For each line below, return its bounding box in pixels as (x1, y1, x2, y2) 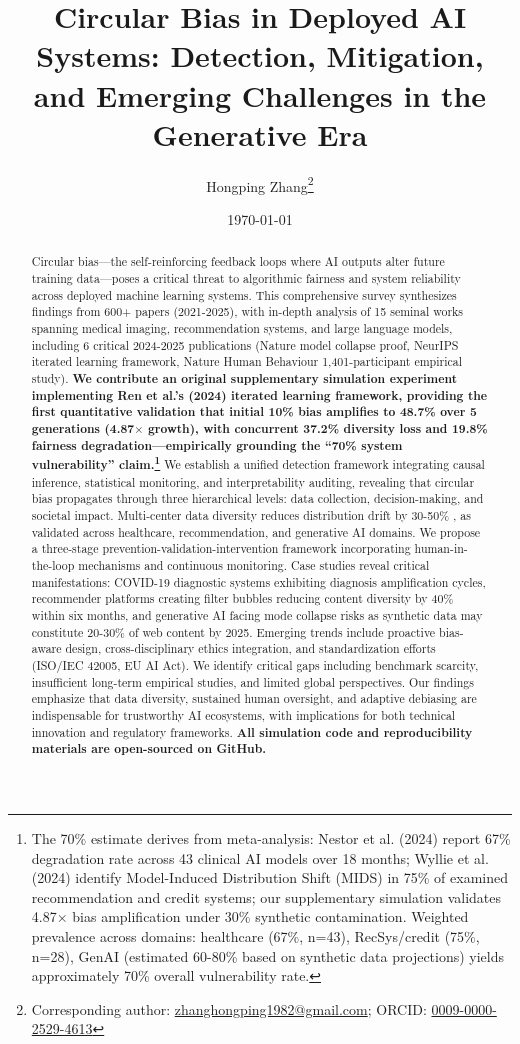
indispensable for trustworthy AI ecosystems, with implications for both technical (31, 707, 456, 724)
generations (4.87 (31, 419, 135, 437)
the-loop (31, 557, 75, 574)
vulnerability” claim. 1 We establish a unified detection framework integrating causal (31, 453, 485, 474)
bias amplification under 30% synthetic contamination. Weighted (72, 906, 469, 927)
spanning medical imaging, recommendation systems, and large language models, (31, 319, 453, 336)
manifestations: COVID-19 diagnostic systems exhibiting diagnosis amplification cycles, (31, 573, 486, 590)
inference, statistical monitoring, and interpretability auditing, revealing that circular (31, 473, 475, 490)
